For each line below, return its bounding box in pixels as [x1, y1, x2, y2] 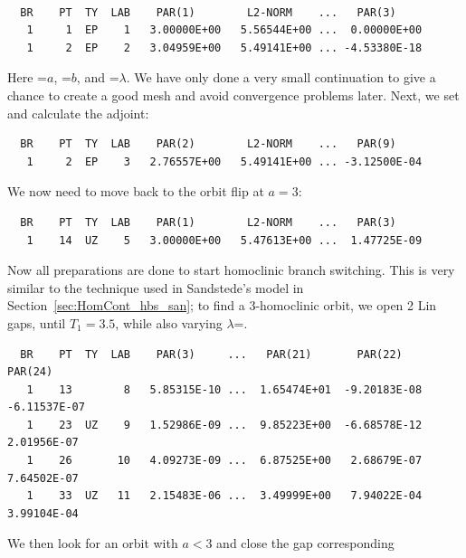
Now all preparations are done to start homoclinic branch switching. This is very [7, 260, 455, 279]
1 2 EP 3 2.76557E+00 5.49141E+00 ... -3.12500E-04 [26, 155, 423, 168]
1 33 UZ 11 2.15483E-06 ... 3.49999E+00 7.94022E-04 [26, 489, 423, 503]
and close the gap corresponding [216, 534, 395, 553]
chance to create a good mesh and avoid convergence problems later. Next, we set [7, 85, 460, 104]
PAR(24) [7, 365, 53, 379]
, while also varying [115, 313, 223, 332]
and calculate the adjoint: [7, 103, 149, 122]
